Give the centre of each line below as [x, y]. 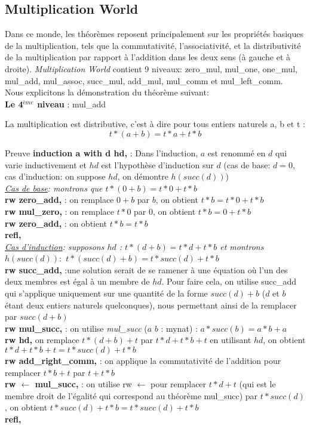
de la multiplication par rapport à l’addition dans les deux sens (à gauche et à [148, 57]
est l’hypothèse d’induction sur [157, 164]
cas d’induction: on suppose [55, 176]
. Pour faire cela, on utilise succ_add [229, 281]
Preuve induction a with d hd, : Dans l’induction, [102, 152]
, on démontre [143, 176]
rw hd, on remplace [42, 340]
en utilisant [231, 340]
